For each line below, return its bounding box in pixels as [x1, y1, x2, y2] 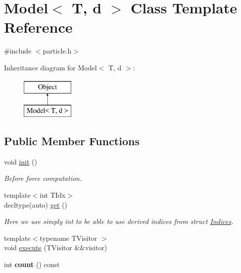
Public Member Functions [4, 133, 140, 149]
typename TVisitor [40, 232, 97, 243]
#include [4, 46, 32, 56]
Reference [4, 17, 73, 37]
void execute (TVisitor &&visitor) [4, 242, 107, 253]
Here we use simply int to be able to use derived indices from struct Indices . [4, 216, 234, 226]
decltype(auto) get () [4, 199, 67, 210]
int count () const [4, 259, 60, 270]
